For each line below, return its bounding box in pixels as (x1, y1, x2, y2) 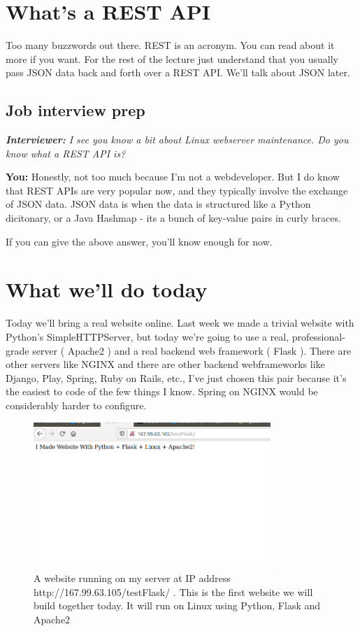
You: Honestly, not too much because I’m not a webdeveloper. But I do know (6, 169, 340, 184)
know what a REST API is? (6, 146, 126, 160)
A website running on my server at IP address (34, 571, 231, 586)
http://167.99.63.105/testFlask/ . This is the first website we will (34, 584, 313, 599)
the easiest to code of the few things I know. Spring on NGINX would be (6, 384, 318, 399)
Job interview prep (6, 99, 145, 121)
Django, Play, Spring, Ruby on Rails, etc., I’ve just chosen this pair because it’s (6, 370, 347, 385)
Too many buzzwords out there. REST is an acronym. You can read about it (6, 38, 335, 52)
